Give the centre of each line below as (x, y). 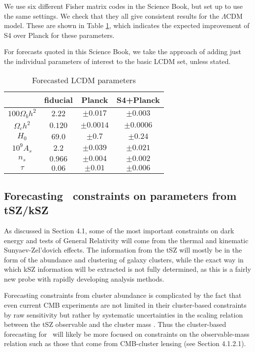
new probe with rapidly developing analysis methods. (84, 278)
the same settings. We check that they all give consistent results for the (112, 16)
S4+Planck (138, 99)
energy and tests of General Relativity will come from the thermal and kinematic (126, 240)
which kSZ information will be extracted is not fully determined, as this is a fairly (127, 269)
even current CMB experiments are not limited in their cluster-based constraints (125, 305)
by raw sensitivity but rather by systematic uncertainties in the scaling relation (124, 314)
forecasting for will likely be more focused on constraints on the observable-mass (127, 334)
